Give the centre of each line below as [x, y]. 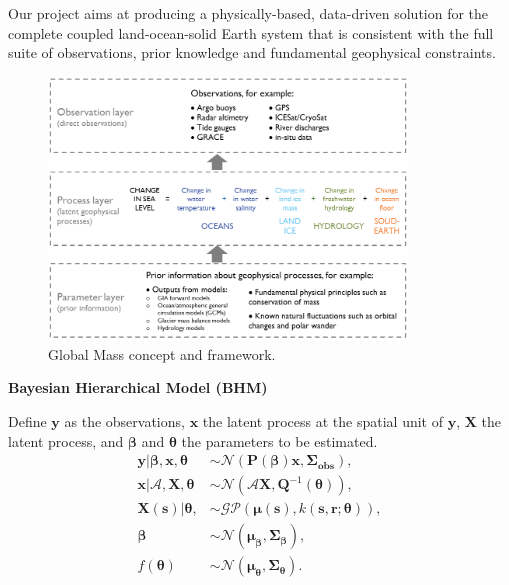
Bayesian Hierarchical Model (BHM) [138, 387]
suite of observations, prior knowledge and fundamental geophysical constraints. [252, 52]
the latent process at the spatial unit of [322, 421]
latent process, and [66, 440]
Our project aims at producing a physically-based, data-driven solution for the [248, 13]
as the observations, [124, 421]
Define [27, 421]
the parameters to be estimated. [279, 440]
